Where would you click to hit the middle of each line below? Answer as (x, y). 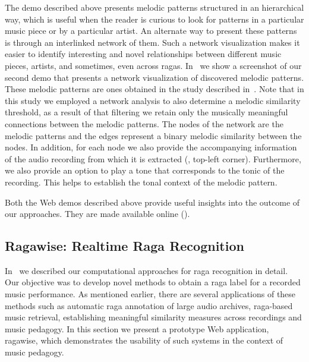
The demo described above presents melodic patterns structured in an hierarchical (154, 7)
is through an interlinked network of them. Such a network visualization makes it (152, 42)
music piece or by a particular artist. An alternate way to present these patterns (151, 31)
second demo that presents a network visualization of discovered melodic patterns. (154, 77)
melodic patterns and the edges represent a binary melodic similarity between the (153, 135)
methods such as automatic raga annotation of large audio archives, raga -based (149, 305)
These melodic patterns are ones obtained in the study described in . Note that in (154, 89)
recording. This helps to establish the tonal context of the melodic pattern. (141, 182)
